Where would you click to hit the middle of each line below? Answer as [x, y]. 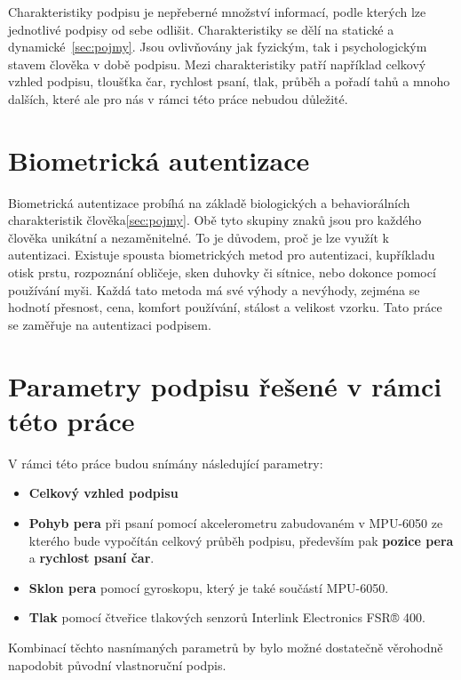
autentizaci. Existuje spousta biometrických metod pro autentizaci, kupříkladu [222, 255]
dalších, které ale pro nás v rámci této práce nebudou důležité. [178, 98]
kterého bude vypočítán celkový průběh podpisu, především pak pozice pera [241, 540]
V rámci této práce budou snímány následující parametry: [166, 463]
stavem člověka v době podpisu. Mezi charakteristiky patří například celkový [217, 64]
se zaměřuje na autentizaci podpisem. [110, 324]
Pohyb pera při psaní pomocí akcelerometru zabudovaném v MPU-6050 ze [236, 522]
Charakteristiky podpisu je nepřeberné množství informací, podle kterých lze [217, 12]
